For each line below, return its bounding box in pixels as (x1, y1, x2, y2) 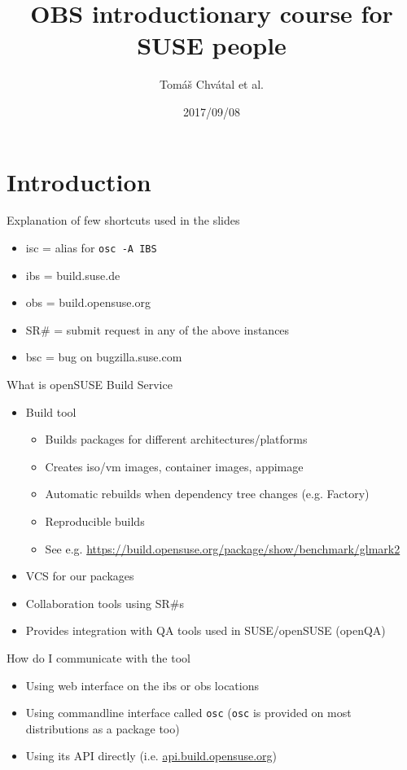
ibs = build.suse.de (25, 266, 120, 283)
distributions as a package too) (25, 720, 180, 737)
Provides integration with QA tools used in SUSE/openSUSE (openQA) (25, 622, 386, 639)
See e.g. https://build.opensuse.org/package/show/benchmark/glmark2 (45, 540, 400, 557)
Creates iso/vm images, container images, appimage (45, 457, 304, 475)
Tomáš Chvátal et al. (159, 76, 264, 93)
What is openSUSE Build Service (7, 376, 173, 393)
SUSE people (137, 28, 287, 62)
